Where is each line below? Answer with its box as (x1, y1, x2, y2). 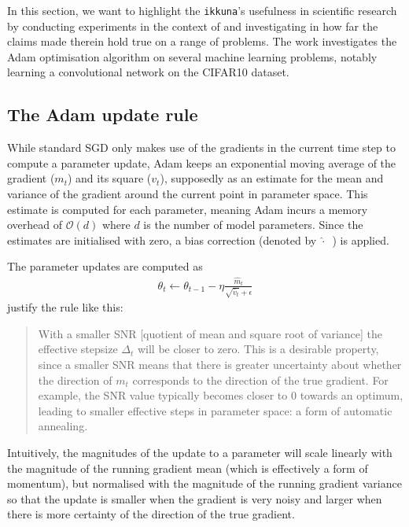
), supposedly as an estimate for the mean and (160, 170, 384, 186)
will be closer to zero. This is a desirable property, (137, 341, 379, 357)
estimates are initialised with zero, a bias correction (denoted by (7, 231, 317, 248)
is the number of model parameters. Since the (143, 216, 363, 233)
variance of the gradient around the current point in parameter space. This (7, 186, 368, 202)
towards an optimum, (300, 387, 403, 404)
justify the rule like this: (7, 299, 123, 315)
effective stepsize (38, 341, 118, 357)
